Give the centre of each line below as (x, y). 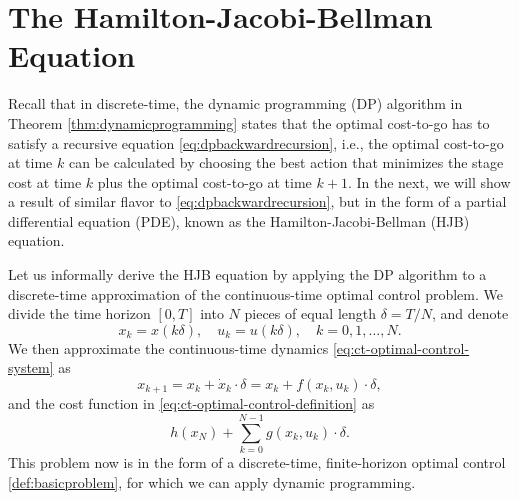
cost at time (45, 181)
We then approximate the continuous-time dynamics (168, 347)
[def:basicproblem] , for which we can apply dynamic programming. (212, 481)
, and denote (470, 313)
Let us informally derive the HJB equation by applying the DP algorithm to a (247, 274)
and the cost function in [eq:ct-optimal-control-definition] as (191, 403)
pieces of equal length (310, 313)
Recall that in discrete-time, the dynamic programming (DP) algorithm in (235, 103)
